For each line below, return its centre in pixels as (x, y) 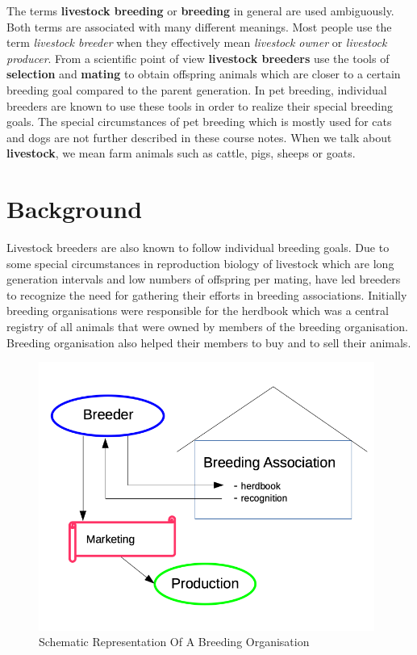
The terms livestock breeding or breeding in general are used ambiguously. (200, 10)
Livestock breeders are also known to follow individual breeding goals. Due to (198, 248)
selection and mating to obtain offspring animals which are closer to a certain (204, 74)
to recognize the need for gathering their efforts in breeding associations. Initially (207, 294)
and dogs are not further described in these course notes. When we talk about (199, 137)
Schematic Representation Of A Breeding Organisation (174, 642)
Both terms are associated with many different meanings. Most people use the (199, 26)
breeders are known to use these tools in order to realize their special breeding (200, 105)
